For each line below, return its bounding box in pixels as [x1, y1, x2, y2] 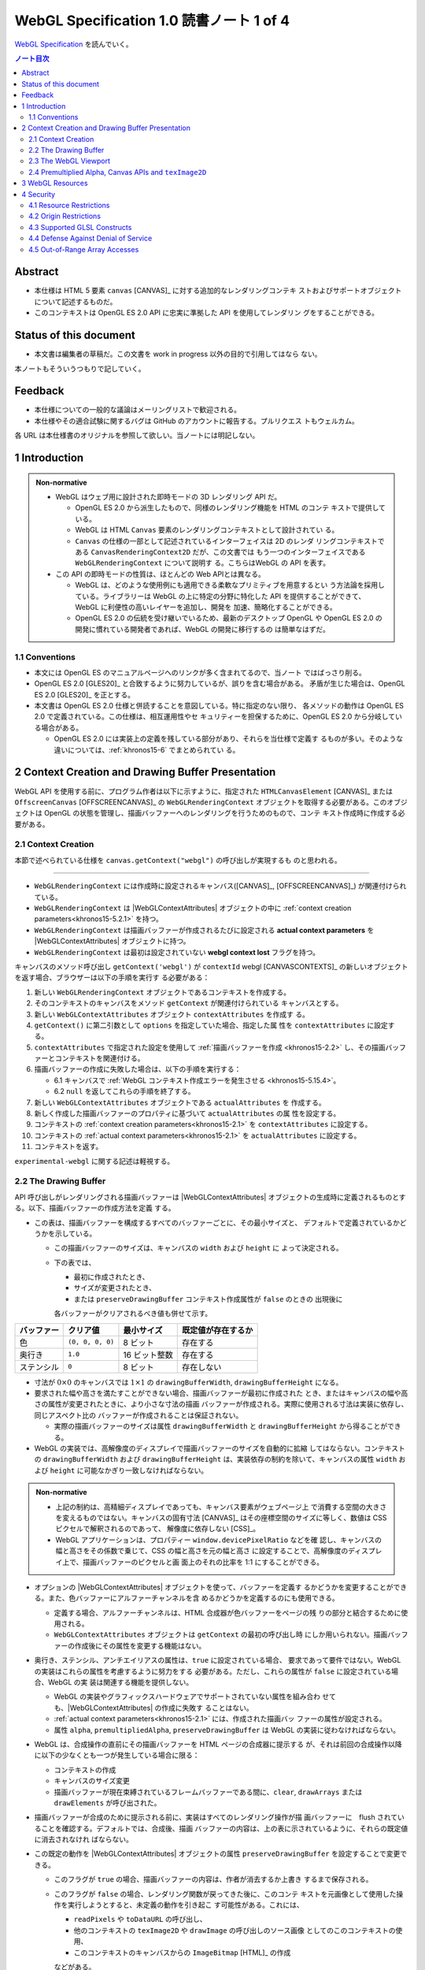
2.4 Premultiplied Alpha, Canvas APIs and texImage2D [28, 167, 207, 177]
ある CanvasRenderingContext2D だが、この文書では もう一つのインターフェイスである [75, 548, 366, 556]
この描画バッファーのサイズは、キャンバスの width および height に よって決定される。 [54, 1243, 343, 1253]
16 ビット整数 [123, 1349, 173, 1360]
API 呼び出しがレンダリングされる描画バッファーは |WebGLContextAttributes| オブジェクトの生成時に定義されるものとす [14, 1192, 406, 1202]
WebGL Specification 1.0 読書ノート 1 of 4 [14, 12, 290, 29]
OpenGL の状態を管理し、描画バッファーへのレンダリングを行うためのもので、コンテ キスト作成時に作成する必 [43, 808, 405, 818]
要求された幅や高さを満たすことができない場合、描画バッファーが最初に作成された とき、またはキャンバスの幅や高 [34, 1388, 408, 1398]
